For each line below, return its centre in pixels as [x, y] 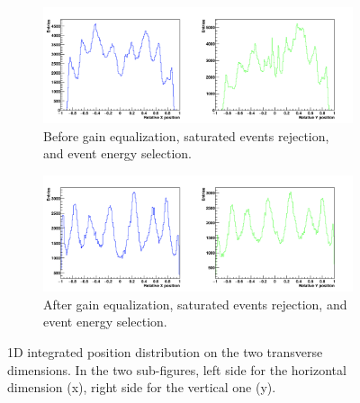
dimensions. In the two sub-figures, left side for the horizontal [177, 369]
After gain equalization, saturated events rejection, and [195, 304]
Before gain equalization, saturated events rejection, [186, 135]
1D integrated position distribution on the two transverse [165, 352]
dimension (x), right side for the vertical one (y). [142, 387]
